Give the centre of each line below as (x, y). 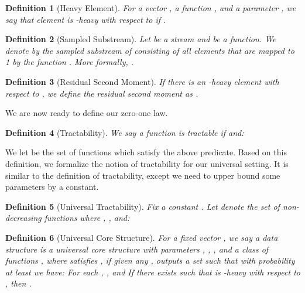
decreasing (23, 218)
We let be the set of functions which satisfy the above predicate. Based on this (146, 152)
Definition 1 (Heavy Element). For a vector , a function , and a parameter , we (151, 8)
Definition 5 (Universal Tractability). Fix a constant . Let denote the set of (143, 206)
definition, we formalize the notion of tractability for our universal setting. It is (147, 163)
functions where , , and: (87, 218)
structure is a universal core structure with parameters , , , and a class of (137, 249)
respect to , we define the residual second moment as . (102, 93)
